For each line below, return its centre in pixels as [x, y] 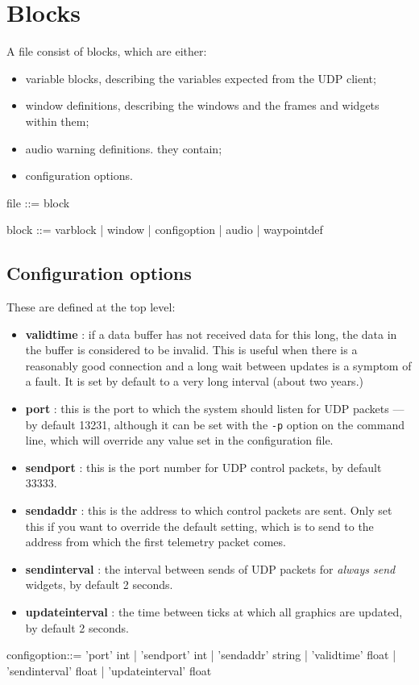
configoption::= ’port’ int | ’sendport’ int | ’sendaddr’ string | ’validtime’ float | [201, 655]
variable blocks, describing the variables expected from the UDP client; [201, 78]
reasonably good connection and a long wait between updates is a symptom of [218, 365]
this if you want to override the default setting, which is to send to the [199, 526]
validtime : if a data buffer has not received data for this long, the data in [211, 334]
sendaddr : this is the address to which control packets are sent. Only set [209, 510]
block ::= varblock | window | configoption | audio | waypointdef [165, 230]
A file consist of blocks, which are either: [107, 51]
